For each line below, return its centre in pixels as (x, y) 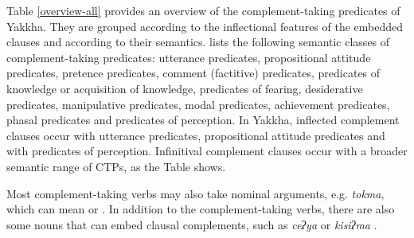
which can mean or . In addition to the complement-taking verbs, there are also (201, 209)
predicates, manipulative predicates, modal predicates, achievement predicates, (198, 104)
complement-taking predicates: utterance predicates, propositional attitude (189, 57)
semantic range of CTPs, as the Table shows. (116, 166)
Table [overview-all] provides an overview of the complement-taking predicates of (203, 10)
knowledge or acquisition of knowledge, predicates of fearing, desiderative (185, 88)
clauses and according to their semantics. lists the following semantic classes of (198, 42)
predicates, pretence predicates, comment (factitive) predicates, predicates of (193, 73)
